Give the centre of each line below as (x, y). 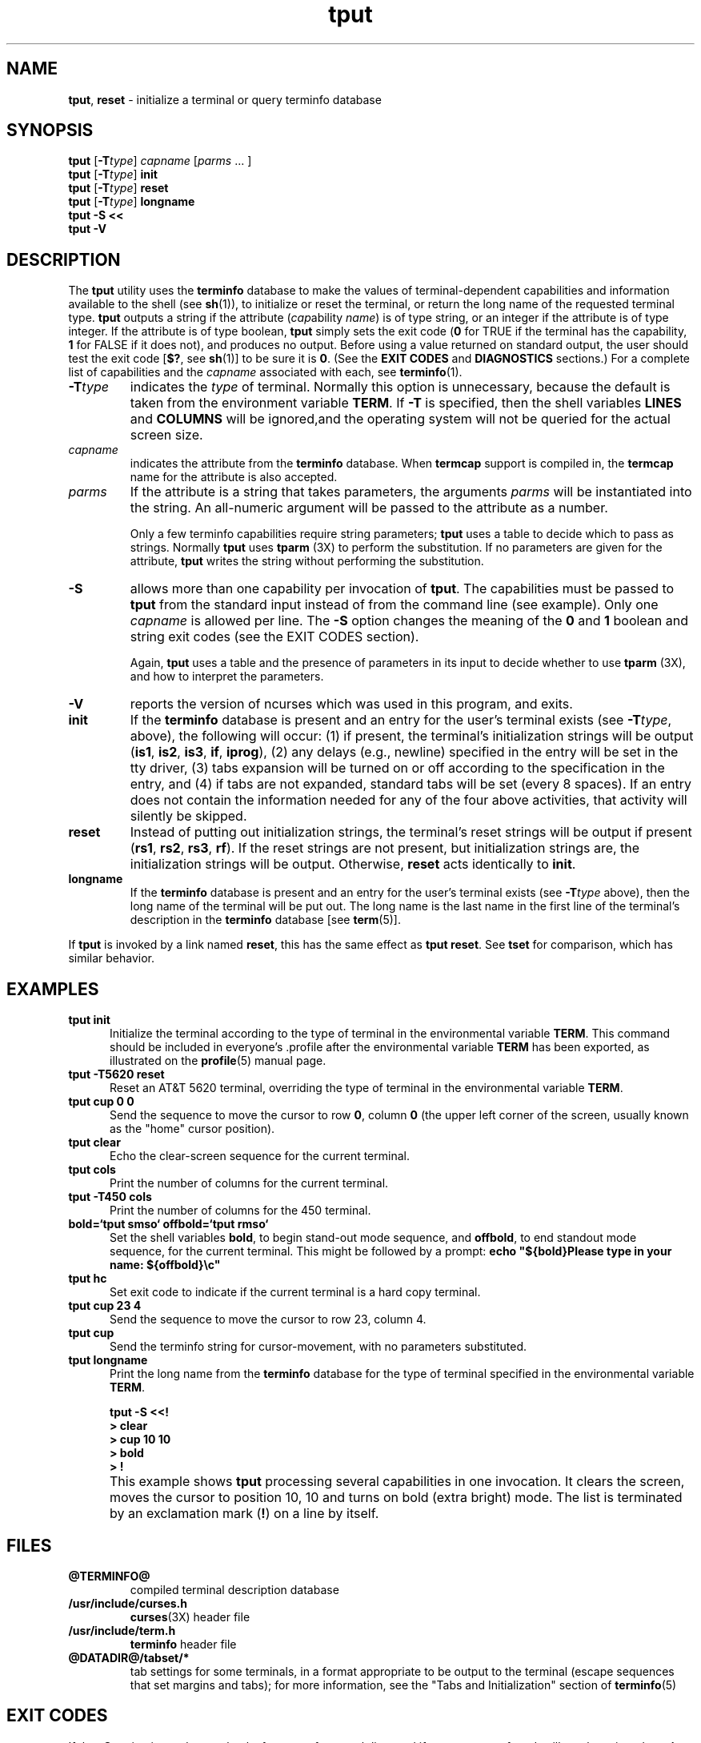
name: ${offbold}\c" (165, 1265)
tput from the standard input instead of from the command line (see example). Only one (394, 605)
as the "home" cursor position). (192, 1129)
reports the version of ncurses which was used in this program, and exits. (351, 704)
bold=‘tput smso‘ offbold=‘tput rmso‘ (168, 1224)
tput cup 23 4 (105, 1306)
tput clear (94, 1143)
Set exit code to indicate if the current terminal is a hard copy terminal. (295, 1292)
